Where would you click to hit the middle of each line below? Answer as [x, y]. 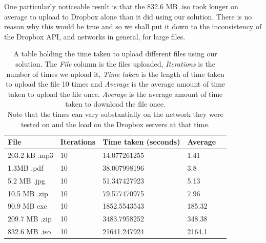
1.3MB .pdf [26, 167]
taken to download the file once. [115, 104]
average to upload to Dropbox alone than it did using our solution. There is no [128, 16]
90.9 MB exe [27, 206]
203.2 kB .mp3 [30, 155]
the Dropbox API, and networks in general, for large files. [95, 36]
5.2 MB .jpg [26, 180]
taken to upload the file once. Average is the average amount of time [115, 94]
